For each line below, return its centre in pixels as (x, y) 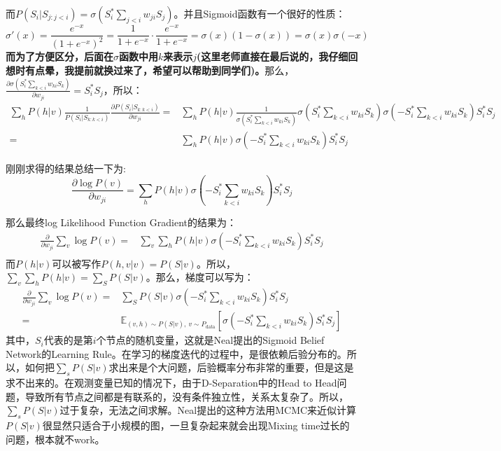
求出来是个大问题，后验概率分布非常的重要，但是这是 (231, 367)
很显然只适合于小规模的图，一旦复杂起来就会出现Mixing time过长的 (196, 425)
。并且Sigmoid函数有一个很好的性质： (260, 13)
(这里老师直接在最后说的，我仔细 (273, 56)
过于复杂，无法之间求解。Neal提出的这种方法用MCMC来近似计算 (208, 410)
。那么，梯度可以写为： (200, 277)
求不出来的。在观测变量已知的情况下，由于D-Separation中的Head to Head (171, 383)
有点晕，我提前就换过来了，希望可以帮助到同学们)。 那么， (160, 70)
